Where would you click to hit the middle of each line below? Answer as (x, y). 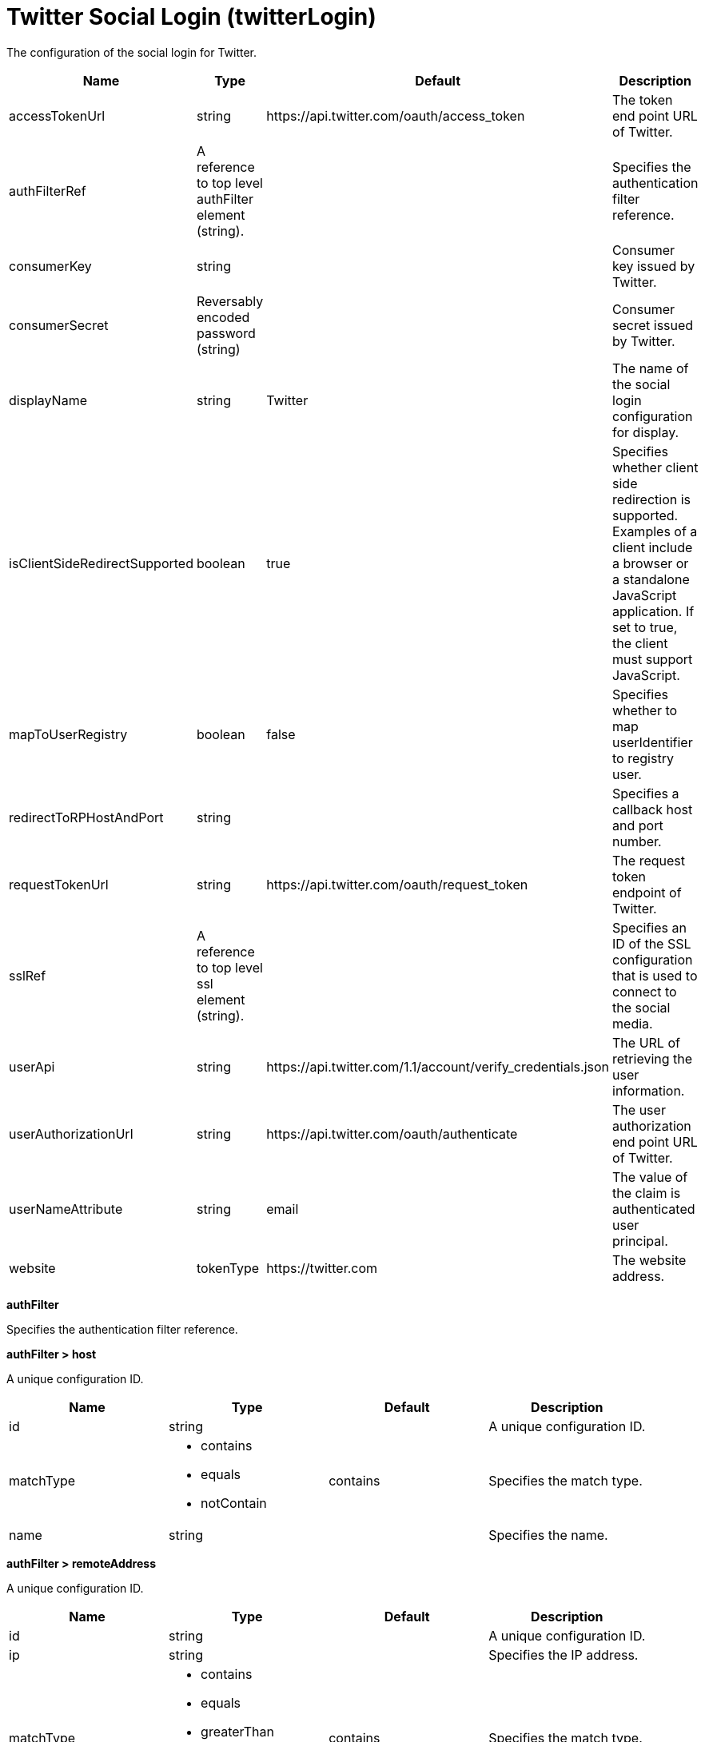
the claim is (647, 1193)
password (226, 333)
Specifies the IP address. (564, 1655)
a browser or (651, 563)
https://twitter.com (322, 1268)
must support (653, 659)
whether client (655, 467)
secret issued (653, 325)
